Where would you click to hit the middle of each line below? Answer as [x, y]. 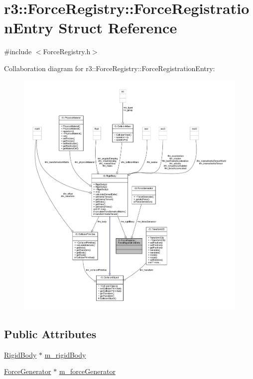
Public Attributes [50, 333]
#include [18, 51]
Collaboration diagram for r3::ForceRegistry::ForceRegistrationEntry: [110, 68]
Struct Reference [118, 28]
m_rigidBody [65, 354]
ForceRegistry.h [67, 51]
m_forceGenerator [87, 371]
